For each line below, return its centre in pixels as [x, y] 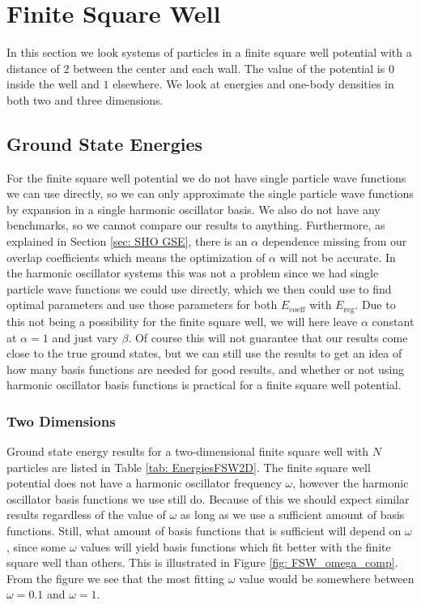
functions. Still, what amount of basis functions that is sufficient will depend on [204, 531]
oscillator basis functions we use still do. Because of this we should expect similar [208, 498]
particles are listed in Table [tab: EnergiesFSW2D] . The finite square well [189, 467]
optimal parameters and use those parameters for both [142, 305]
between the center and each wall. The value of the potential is [229, 68]
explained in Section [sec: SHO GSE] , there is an [127, 241]
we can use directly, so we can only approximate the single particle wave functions [210, 193]
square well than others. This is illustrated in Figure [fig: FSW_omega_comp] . [202, 562]
